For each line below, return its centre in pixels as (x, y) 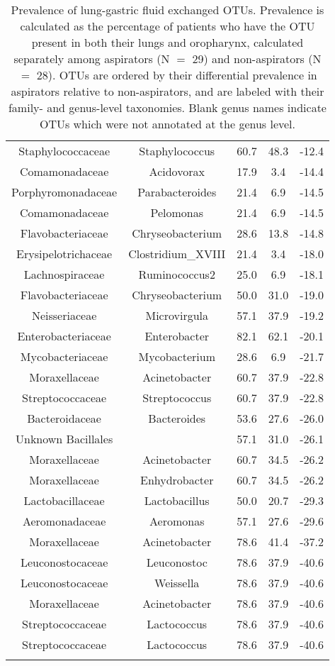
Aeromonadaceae (64, 521)
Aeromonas (177, 521)
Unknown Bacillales (64, 439)
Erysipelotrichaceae (64, 254)
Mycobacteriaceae (64, 356)
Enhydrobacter (177, 480)
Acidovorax (177, 171)
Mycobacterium (177, 356)
